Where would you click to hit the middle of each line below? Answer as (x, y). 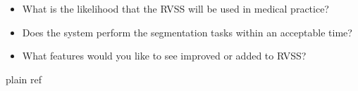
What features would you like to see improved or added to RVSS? (164, 56)
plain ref (24, 79)
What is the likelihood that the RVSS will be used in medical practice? (175, 8)
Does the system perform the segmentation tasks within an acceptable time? (187, 32)
